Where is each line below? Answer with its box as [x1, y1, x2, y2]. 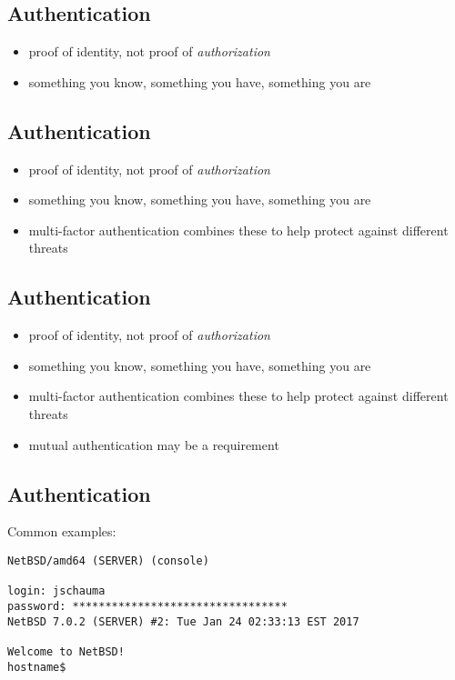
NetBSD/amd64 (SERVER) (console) [7, 554, 209, 567]
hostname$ [7, 660, 66, 674]
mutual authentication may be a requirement [28, 435, 279, 454]
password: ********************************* [7, 599, 288, 613]
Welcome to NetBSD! [7, 645, 125, 658]
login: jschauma [7, 585, 106, 598]
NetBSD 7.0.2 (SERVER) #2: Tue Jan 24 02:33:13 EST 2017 [7, 615, 359, 628]
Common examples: [7, 522, 116, 541]
